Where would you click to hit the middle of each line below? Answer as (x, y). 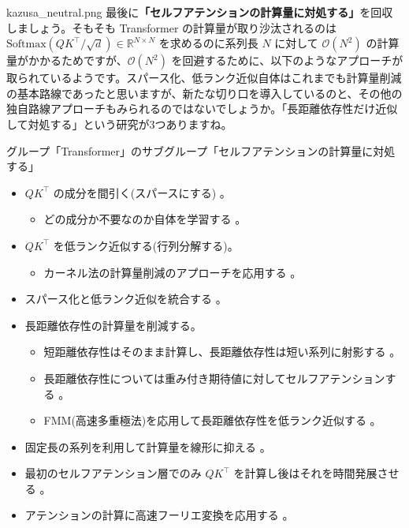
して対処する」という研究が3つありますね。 (119, 124)
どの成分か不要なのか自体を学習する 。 (145, 219)
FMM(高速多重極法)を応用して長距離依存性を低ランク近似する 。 (212, 420)
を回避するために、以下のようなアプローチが (287, 60)
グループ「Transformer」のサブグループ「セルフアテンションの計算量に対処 (201, 150)
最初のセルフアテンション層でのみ (113, 473)
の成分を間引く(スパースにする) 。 (142, 192)
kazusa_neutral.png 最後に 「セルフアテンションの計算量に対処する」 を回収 (200, 12)
